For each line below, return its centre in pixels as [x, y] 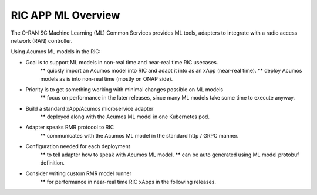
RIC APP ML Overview [65, 15]
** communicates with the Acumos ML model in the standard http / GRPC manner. [139, 135]
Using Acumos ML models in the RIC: [56, 52]
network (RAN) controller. [42, 40]
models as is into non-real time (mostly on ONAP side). [107, 78]
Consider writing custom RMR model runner [79, 173]
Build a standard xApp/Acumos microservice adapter [90, 108]
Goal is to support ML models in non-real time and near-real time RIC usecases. [122, 62]
